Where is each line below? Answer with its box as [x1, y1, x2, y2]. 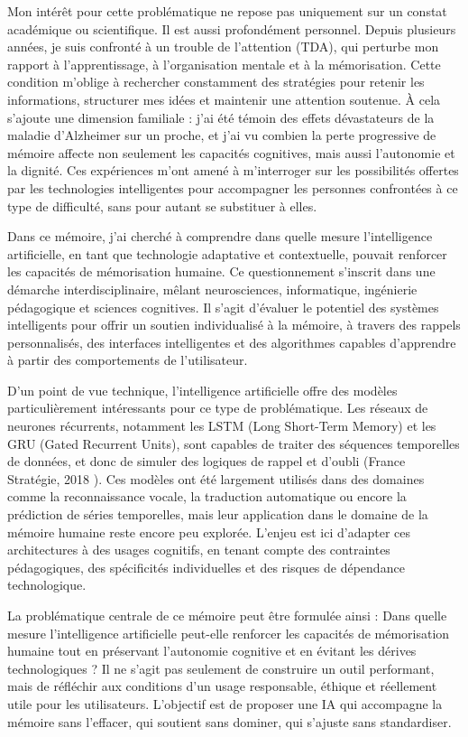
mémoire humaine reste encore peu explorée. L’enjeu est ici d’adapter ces [7, 522, 411, 541]
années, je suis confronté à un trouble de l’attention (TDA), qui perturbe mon [7, 37, 439, 56]
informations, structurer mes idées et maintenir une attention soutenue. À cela [7, 89, 441, 108]
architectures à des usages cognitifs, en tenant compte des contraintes [7, 540, 390, 559]
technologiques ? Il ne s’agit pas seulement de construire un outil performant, [7, 658, 435, 677]
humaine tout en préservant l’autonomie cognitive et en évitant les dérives [7, 641, 417, 660]
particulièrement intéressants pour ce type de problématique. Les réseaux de [7, 398, 428, 417]
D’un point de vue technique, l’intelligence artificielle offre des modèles [7, 380, 398, 399]
